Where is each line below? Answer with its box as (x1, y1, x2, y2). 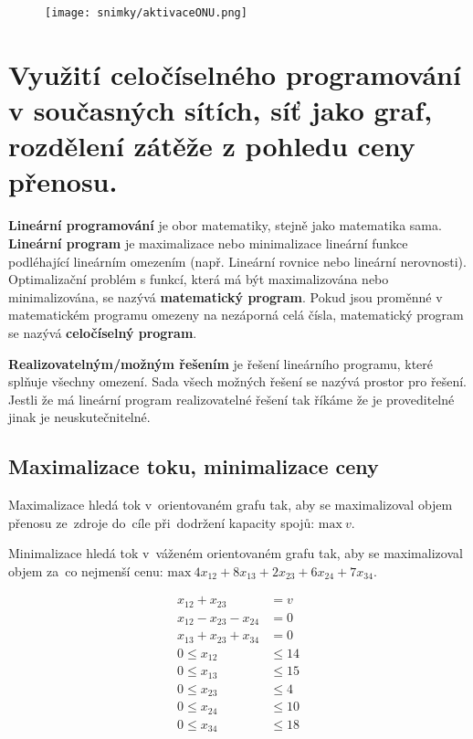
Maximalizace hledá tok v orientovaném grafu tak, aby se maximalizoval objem (8, 495, 453, 514)
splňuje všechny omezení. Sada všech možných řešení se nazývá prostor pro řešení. (8, 372, 467, 391)
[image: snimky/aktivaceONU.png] (45, 6, 247, 19)
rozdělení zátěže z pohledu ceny (8, 127, 415, 164)
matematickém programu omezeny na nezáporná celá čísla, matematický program (8, 305, 464, 324)
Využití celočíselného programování (8, 55, 461, 92)
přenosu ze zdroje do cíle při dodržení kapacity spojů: (8, 512, 315, 532)
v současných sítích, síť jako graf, (8, 91, 433, 129)
